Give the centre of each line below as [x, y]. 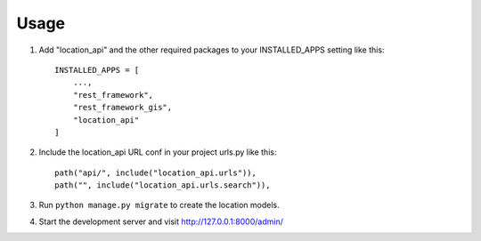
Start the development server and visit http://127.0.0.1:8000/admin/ [161, 221]
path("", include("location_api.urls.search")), [163, 185]
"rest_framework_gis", [122, 108]
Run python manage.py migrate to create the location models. [159, 205]
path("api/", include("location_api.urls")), [156, 173]
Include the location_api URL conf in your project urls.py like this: [158, 152]
